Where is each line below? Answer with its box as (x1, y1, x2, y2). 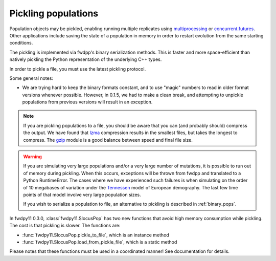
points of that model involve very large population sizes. (23, 191, 142, 198)
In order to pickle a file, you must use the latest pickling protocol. (9, 66, 146, 72)
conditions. (9, 40, 33, 46)
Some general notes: (9, 75, 54, 81)
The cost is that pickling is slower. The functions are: (9, 223, 121, 229)
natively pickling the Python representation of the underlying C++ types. (9, 56, 162, 62)
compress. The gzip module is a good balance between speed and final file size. (23, 137, 193, 143)
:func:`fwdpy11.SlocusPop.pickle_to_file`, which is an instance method (22, 232, 170, 238)
